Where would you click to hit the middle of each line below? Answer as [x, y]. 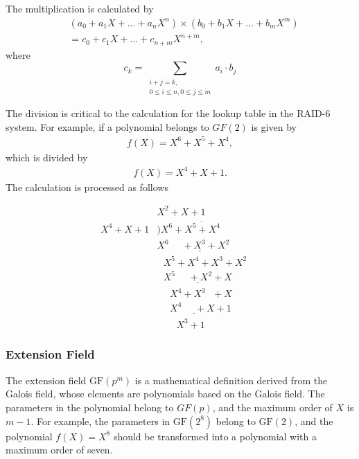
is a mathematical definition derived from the [231, 380]
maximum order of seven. [59, 450]
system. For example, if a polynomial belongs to [107, 126]
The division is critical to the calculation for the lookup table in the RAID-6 [168, 112]
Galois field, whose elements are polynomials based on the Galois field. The [165, 394]
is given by [274, 126]
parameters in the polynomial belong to [90, 407]
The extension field [46, 380]
